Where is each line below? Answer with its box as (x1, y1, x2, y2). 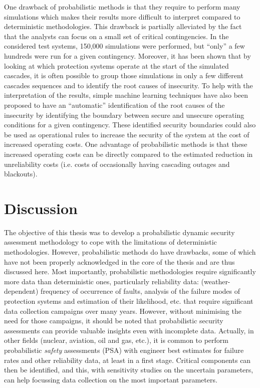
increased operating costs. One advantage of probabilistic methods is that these (4, 139, 247, 149)
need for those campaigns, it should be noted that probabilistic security (4, 315, 223, 326)
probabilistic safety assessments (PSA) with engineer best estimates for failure (4, 344, 244, 355)
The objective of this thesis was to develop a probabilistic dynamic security (4, 227, 235, 237)
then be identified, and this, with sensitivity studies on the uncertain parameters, (4, 364, 253, 375)
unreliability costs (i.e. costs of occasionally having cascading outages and (4, 158, 230, 169)
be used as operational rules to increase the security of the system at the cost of (4, 129, 249, 139)
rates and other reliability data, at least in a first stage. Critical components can (4, 354, 251, 365)
